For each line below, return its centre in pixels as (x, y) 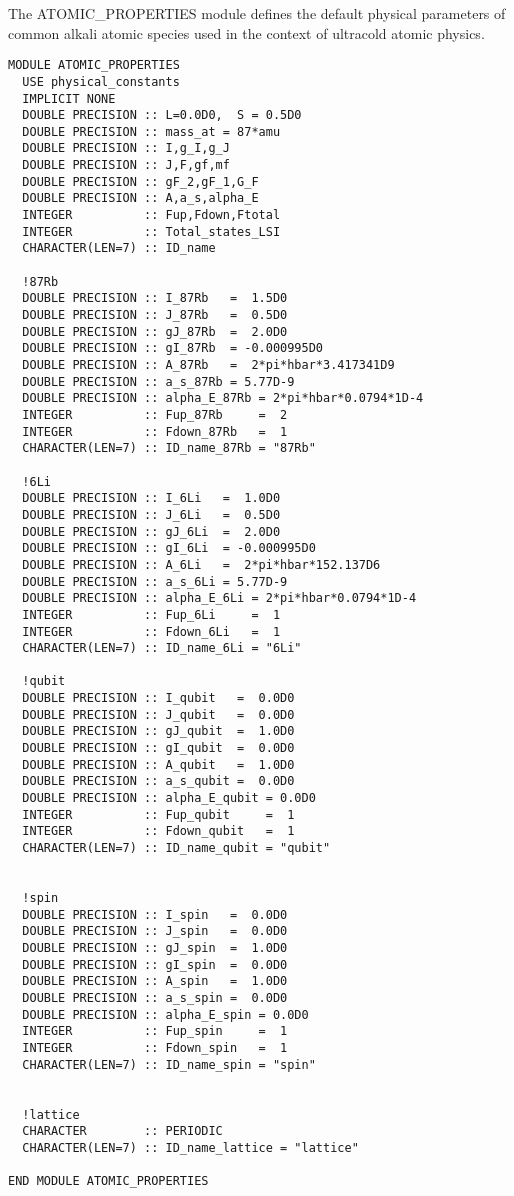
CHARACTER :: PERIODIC (122, 1131)
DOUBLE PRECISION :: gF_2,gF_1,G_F (140, 181)
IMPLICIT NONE (69, 98)
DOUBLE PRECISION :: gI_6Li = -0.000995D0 (169, 548)
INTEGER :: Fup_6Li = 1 (151, 614)
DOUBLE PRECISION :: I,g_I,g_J (126, 148)
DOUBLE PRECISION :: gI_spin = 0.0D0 (155, 964)
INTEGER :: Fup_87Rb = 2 (155, 414)
